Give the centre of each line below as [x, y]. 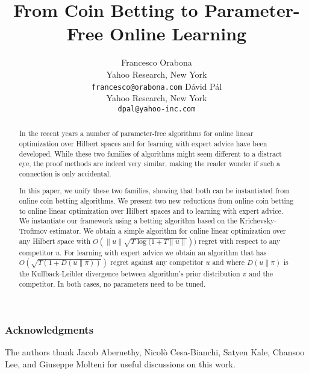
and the [261, 274]
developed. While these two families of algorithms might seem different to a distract [150, 153]
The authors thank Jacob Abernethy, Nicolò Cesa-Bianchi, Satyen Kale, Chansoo [155, 351]
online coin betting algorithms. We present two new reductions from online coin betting [156, 201]
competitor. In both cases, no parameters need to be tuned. [112, 284]
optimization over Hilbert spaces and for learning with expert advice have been [143, 143]
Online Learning [178, 33]
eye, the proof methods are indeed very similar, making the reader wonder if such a [149, 164]
